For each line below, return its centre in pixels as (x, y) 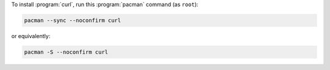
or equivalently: (31, 36)
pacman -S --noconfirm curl (66, 52)
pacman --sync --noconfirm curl (73, 20)
